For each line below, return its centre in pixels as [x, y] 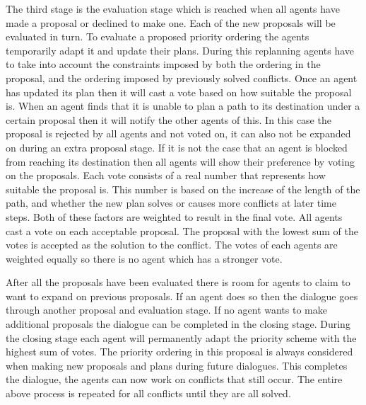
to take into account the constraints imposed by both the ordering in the [163, 64]
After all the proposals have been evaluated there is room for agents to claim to [178, 282]
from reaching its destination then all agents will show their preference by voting [181, 161]
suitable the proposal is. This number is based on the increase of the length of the [183, 189]
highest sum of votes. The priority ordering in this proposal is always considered [179, 352]
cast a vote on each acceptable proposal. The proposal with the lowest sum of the [182, 230]
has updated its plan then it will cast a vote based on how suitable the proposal [179, 92]
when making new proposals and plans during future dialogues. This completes [177, 365]
